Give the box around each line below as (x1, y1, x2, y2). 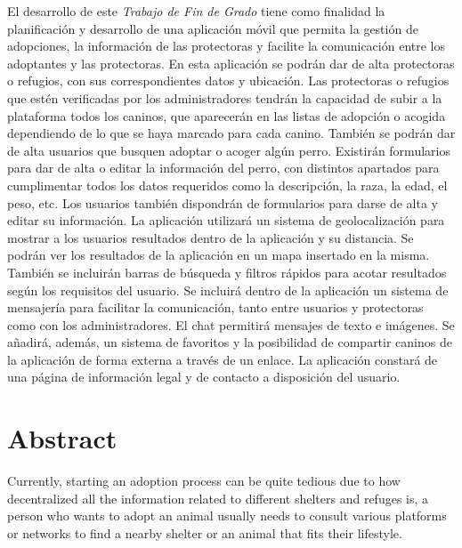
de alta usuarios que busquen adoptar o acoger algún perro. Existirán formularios (7, 141, 450, 159)
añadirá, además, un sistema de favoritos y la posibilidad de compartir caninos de (7, 333, 452, 351)
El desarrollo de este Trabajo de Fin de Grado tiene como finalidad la (7, 2, 385, 20)
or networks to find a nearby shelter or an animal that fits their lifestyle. (7, 523, 402, 542)
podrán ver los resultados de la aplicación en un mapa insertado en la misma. (7, 246, 430, 264)
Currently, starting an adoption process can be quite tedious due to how (7, 471, 401, 490)
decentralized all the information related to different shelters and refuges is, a (7, 488, 429, 507)
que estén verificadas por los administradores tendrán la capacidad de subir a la (7, 88, 442, 107)
